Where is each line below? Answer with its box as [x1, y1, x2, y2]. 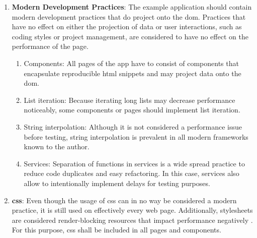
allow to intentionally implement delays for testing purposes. [24, 177, 210, 188]
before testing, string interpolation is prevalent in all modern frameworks [24, 131, 248, 142]
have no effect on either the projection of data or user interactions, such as [12, 21, 242, 32]
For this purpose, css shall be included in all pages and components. [12, 224, 221, 235]
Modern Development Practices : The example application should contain [12, 2, 252, 12]
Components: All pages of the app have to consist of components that [24, 57, 239, 68]
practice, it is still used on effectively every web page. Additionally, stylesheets [12, 205, 253, 215]
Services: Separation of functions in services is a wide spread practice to [24, 158, 245, 168]
